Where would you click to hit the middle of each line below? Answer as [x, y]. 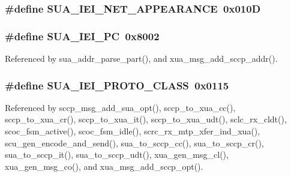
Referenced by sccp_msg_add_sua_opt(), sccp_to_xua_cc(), [120, 107]
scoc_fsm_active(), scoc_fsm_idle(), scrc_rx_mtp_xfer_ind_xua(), [133, 131]
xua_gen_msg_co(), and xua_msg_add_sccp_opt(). [104, 166]
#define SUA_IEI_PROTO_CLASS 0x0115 [117, 85]
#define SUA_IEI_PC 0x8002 [82, 36]
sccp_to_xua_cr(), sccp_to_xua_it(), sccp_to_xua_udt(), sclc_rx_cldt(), [146, 119]
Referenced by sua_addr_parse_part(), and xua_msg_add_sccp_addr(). [141, 58]
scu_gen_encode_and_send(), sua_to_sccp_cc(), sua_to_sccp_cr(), [134, 142]
